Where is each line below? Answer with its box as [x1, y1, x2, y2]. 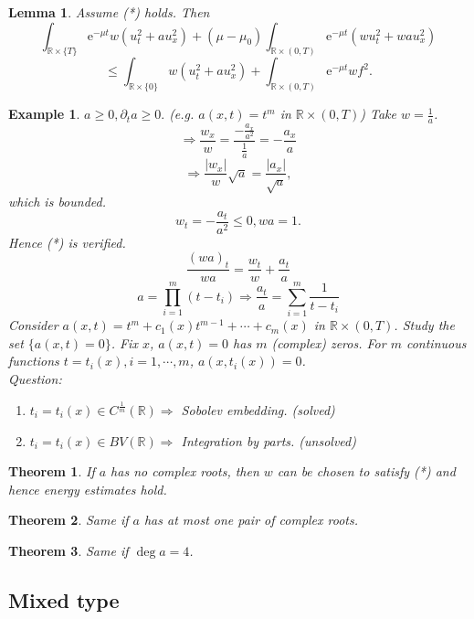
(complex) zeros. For [271, 333, 386, 352]
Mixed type [8, 585, 120, 614]
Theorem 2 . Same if [8, 510, 129, 529]
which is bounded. [8, 192, 106, 211]
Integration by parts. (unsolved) [181, 431, 356, 450]
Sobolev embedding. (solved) [181, 400, 335, 419]
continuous [406, 333, 467, 352]
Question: [8, 369, 62, 389]
